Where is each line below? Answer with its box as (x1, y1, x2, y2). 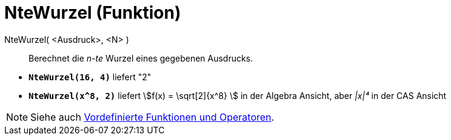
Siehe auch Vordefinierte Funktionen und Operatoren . (30, 110, 275, 123)
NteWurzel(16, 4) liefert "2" (28, 71, 152, 82)
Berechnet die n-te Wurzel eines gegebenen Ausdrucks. (28, 52, 253, 63)
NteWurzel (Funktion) (4, 2, 181, 23)
